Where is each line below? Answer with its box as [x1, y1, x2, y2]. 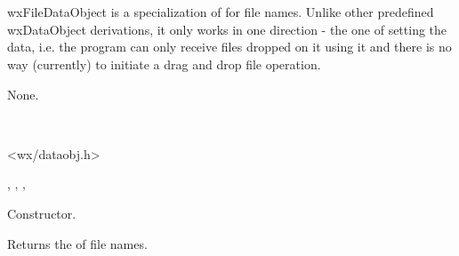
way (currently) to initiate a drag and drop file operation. [7, 54, 321, 73]
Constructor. [7, 204, 76, 222]
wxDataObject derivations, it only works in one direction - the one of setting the [7, 20, 447, 38]
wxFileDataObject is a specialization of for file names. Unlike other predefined [7, 3, 434, 21]
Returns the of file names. [7, 234, 148, 252]
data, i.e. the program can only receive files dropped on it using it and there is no [7, 37, 452, 56]
